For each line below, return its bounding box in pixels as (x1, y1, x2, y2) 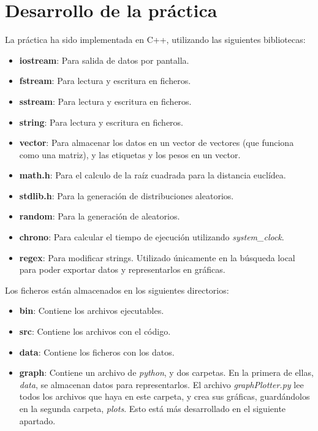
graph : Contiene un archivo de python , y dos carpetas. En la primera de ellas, (19, 366, 314, 379)
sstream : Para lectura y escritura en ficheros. (19, 94, 192, 107)
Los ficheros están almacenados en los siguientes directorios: (5, 283, 229, 296)
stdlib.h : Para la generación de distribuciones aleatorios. (19, 189, 234, 202)
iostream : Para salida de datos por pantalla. (19, 53, 189, 66)
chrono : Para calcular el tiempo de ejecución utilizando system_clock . (19, 231, 284, 243)
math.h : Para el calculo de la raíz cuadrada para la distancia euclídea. (19, 169, 286, 181)
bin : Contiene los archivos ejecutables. (19, 304, 164, 317)
